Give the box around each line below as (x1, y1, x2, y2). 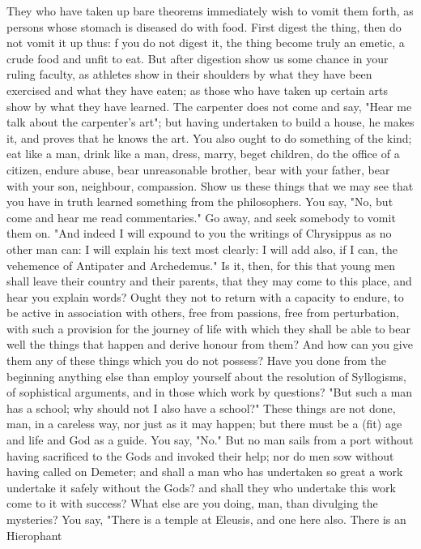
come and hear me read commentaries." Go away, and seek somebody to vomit (6, 208, 396, 225)
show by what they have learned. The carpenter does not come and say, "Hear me (6, 97, 412, 114)
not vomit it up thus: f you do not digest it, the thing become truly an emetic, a (6, 34, 405, 51)
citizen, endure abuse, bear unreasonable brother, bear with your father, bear (6, 161, 390, 178)
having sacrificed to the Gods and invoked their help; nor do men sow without (6, 447, 394, 464)
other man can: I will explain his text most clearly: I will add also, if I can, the (6, 240, 398, 257)
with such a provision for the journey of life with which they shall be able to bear (6, 320, 410, 337)
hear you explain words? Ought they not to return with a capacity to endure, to (6, 288, 404, 305)
